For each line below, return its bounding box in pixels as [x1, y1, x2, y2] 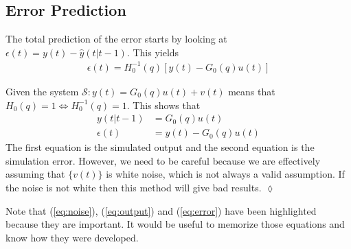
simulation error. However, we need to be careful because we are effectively [5, 153, 321, 167]
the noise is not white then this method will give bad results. [5, 180, 262, 194]
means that [228, 84, 275, 98]
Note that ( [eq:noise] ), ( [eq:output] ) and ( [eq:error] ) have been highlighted [5, 203, 317, 217]
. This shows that [126, 97, 201, 112]
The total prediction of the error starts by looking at [5, 32, 227, 46]
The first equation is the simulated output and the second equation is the [5, 140, 315, 154]
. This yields [126, 45, 179, 59]
